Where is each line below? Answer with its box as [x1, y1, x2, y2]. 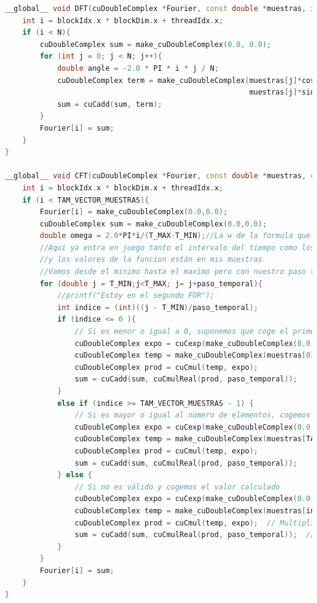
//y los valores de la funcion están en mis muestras [40, 255, 263, 264]
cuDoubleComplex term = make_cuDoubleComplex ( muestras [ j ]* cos [57, 76, 315, 85]
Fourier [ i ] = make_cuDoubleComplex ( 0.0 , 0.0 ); [40, 208, 228, 217]
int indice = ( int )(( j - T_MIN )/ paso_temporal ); [57, 303, 258, 312]
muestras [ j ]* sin [249, 88, 315, 97]
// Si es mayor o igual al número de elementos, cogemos [74, 411, 311, 420]
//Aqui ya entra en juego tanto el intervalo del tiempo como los [40, 243, 315, 252]
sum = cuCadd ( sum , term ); [57, 99, 162, 109]
